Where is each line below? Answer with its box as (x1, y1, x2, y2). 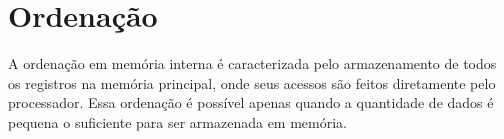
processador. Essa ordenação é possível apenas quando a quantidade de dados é (8, 92, 494, 113)
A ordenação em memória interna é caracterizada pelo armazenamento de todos (8, 53, 497, 74)
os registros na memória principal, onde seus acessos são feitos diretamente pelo (8, 72, 496, 93)
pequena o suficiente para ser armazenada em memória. (8, 111, 347, 132)
